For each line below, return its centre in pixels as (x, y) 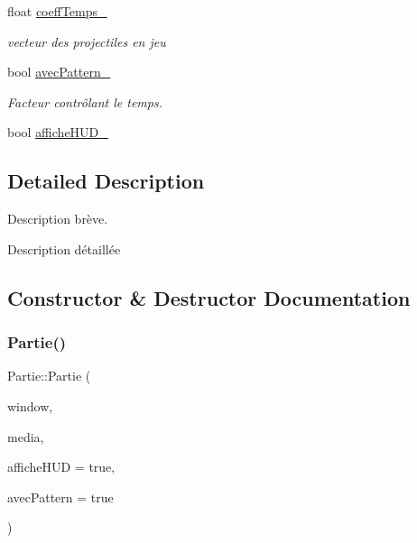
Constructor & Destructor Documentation (209, 297)
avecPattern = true (60, 497)
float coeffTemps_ (57, 11)
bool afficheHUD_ (58, 132)
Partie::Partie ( (49, 376)
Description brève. (58, 219)
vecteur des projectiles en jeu (87, 41)
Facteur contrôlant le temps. (85, 101)
